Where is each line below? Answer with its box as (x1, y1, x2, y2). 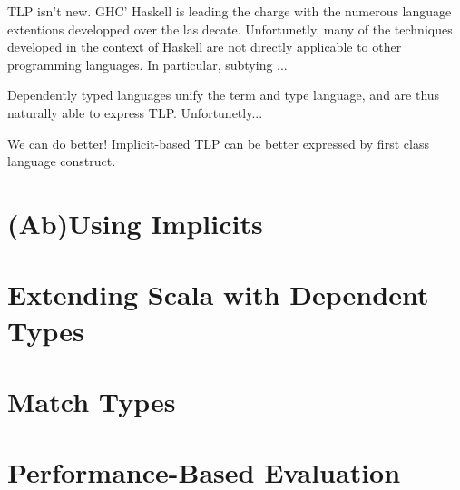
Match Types (7, 382, 176, 419)
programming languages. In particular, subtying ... (7, 54, 288, 73)
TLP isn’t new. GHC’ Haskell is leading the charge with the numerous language (7, 2, 452, 20)
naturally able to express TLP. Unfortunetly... (7, 103, 263, 122)
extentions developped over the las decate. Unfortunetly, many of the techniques (7, 19, 453, 38)
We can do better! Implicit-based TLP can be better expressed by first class (7, 133, 429, 152)
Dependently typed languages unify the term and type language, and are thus (7, 85, 440, 104)
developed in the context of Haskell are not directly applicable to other (7, 37, 402, 56)
